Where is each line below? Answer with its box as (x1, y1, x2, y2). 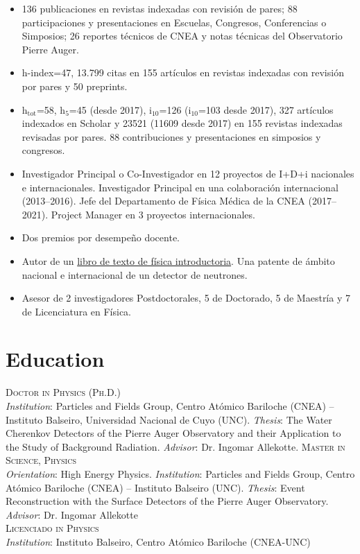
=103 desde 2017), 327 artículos (198, 102, 334, 116)
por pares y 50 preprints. (22, 78, 128, 93)
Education (6, 345, 105, 373)
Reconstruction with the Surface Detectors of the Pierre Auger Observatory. (6, 494, 329, 508)
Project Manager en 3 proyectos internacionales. (51, 207, 255, 221)
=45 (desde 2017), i (69, 102, 152, 116)
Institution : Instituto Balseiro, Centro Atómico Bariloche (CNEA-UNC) (6, 534, 311, 548)
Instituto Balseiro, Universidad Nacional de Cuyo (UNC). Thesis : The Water (6, 412, 332, 426)
